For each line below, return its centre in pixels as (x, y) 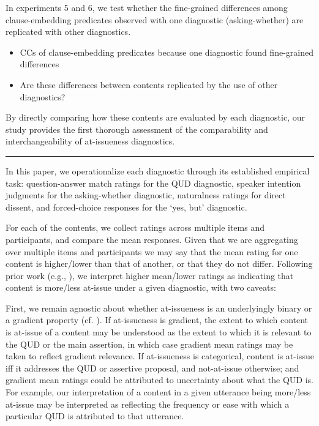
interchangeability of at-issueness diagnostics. (90, 141)
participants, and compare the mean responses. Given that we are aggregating (152, 239)
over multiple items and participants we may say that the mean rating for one (152, 251)
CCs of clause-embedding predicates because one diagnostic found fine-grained (167, 52)
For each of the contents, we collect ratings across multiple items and (135, 227)
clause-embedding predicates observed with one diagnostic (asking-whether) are (155, 19)
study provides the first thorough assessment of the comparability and (137, 129)
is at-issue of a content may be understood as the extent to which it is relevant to (159, 332)
